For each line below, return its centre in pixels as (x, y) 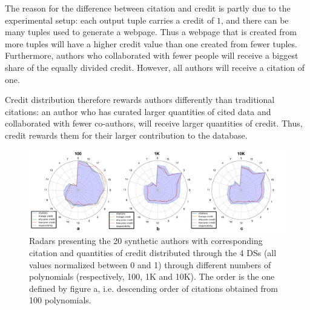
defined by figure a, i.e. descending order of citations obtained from (154, 288)
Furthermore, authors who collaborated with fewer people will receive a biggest (152, 55)
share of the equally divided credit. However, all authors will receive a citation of (155, 67)
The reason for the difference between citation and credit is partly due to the (148, 8)
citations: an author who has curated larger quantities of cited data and (138, 111)
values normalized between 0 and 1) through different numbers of (150, 264)
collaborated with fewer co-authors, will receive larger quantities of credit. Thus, (154, 123)
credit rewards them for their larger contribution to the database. (126, 135)
